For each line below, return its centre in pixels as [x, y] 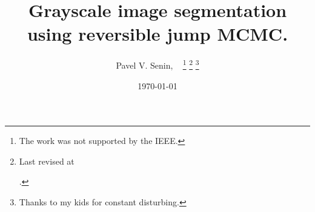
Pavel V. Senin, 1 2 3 [157, 64]
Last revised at [47, 161]
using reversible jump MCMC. [157, 34]
